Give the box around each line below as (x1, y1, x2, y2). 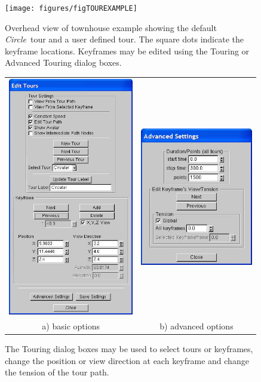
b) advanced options (159, 319, 234, 332)
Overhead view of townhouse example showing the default (5, 21, 217, 33)
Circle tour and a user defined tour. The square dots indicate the (5, 33, 244, 45)
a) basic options (42, 319, 100, 332)
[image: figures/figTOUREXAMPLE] (5, 4, 137, 13)
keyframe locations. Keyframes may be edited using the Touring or (5, 44, 250, 57)
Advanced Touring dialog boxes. (5, 56, 122, 69)
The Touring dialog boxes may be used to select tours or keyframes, (5, 342, 253, 355)
